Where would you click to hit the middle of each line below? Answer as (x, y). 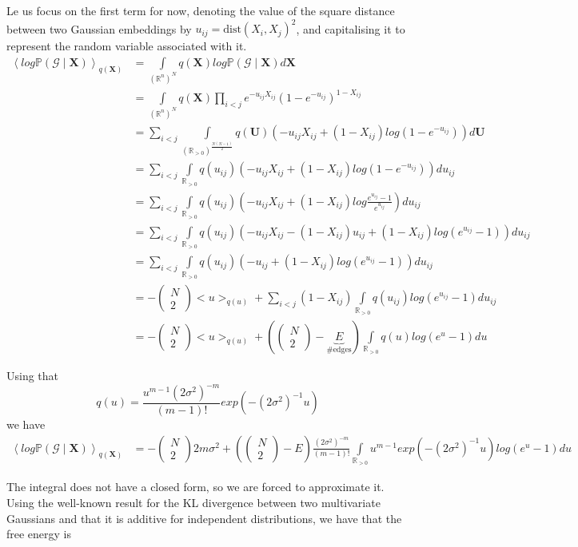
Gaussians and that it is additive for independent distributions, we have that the (204, 518)
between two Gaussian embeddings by (99, 28)
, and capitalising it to (351, 28)
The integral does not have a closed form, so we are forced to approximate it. (195, 487)
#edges (339, 349)
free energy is (39, 534)
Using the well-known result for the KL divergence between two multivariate (193, 503)
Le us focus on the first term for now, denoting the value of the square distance (201, 10)
